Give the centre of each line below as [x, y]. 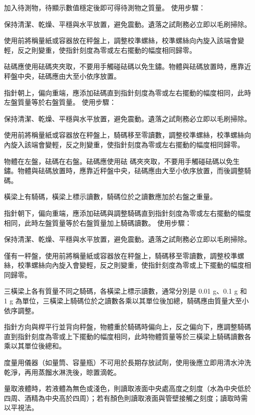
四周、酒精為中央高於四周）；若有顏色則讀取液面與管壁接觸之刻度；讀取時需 [126, 398]
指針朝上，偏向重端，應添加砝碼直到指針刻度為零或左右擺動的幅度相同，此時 [127, 92]
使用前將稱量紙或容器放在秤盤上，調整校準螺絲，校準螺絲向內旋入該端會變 [124, 40]
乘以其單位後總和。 [35, 346]
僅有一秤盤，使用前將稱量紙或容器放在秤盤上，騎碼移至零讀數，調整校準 [121, 255]
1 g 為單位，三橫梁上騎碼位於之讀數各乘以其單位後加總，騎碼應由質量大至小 [127, 301]
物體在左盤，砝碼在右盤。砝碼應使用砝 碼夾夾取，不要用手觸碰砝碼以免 [118, 161]
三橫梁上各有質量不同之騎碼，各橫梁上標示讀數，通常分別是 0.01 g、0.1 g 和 [126, 291]
